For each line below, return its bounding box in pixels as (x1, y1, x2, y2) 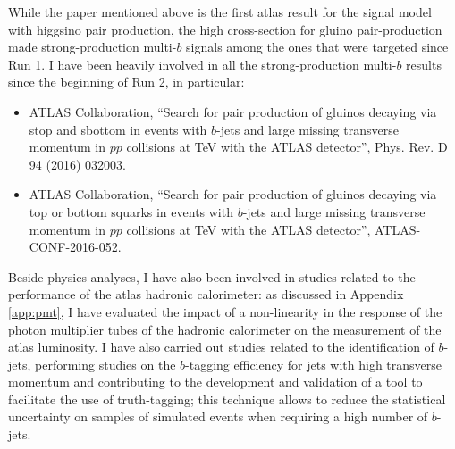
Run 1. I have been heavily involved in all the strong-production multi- (8, 54, 397, 73)
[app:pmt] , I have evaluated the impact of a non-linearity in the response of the (8, 302, 442, 320)
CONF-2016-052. (29, 237, 122, 256)
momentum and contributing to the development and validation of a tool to (8, 372, 423, 391)
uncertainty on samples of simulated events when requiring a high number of (8, 407, 428, 426)
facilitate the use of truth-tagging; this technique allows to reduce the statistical (8, 389, 446, 408)
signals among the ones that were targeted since (186, 37, 449, 56)
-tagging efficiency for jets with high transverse (185, 354, 442, 373)
